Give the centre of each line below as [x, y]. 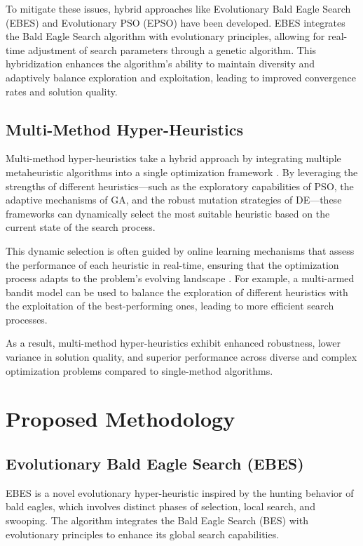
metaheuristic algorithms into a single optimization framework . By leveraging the [182, 172]
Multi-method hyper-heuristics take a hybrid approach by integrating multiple [173, 158]
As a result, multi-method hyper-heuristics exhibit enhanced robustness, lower [173, 343]
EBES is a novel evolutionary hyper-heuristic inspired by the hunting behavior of [180, 492]
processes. [27, 319]
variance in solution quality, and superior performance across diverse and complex [181, 357]
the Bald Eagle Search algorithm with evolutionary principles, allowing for [165, 36]
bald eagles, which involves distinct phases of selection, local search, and [160, 506]
